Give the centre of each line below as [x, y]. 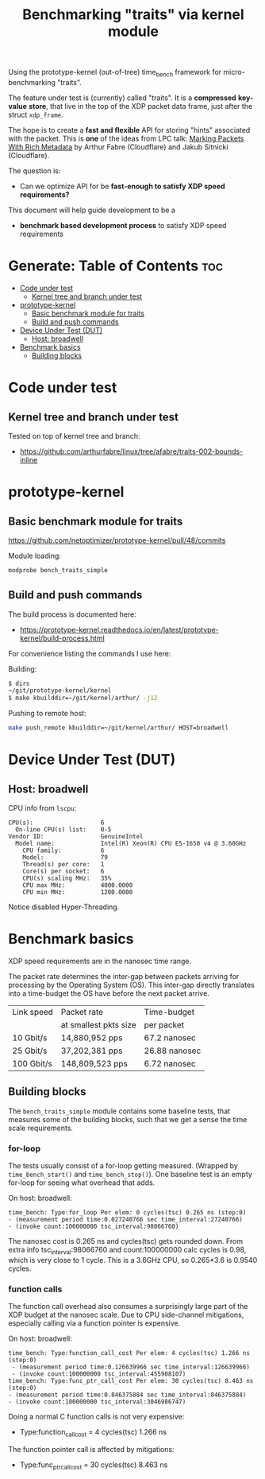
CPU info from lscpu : [42, 808]
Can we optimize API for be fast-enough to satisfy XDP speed [122, 186]
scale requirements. [41, 1128]
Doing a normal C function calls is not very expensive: [96, 1417]
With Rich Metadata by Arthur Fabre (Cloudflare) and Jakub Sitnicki [118, 147]
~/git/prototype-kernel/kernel [60, 691]
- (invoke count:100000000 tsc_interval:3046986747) [97, 1402]
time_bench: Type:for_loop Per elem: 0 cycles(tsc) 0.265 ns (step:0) [127, 1213]
